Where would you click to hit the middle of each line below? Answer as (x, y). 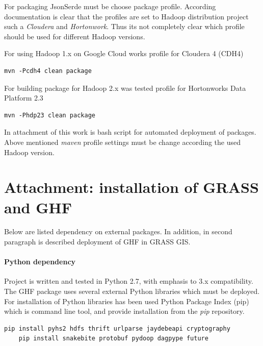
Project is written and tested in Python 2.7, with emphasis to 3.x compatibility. (129, 281)
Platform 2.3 (24, 98)
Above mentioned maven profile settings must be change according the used (122, 142)
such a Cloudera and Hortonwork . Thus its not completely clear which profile (124, 26)
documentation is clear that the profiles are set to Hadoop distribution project (126, 16)
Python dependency (40, 262)
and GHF (38, 207)
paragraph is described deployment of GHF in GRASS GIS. (97, 242)
